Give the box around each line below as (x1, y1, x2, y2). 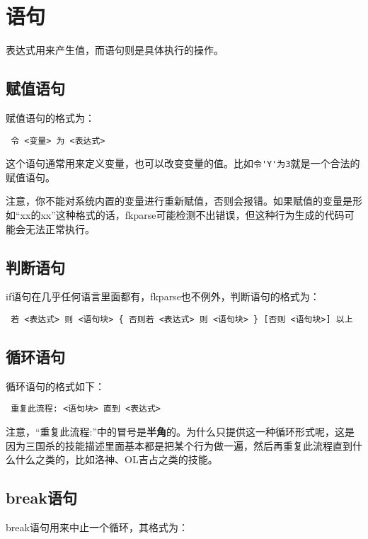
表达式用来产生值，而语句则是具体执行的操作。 (6, 42, 224, 57)
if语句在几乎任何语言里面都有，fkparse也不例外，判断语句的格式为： (6, 289, 320, 304)
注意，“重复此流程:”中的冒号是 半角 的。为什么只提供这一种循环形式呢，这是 (6, 424, 355, 439)
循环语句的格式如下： (6, 378, 105, 393)
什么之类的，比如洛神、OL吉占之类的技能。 (15, 452, 218, 467)
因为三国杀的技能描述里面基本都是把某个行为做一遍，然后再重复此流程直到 (6, 438, 352, 453)
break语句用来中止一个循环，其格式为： (6, 520, 188, 535)
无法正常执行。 (25, 221, 95, 236)
